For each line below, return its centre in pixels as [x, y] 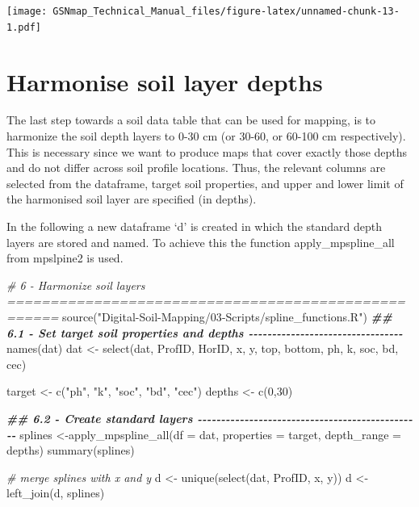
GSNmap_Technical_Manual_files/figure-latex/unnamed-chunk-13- [226, 11]
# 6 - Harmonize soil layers [76, 285]
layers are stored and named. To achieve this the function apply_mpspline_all [201, 242]
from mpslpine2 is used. [65, 258]
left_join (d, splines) [56, 493]
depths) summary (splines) [71, 450]
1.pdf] [24, 27]
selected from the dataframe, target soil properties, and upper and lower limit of [205, 183]
